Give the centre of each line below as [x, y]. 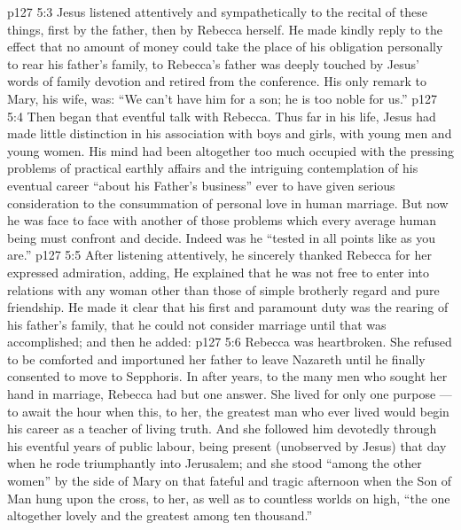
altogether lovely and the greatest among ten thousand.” [160, 515]
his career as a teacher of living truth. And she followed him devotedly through [222, 429]
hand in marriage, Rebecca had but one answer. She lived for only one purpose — [230, 394]
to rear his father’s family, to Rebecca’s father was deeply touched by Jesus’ [213, 63]
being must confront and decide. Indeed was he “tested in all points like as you [222, 237]
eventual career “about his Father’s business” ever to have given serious [201, 185]
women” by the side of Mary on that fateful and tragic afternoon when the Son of [230, 481]
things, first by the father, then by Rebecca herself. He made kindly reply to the [225, 29]
